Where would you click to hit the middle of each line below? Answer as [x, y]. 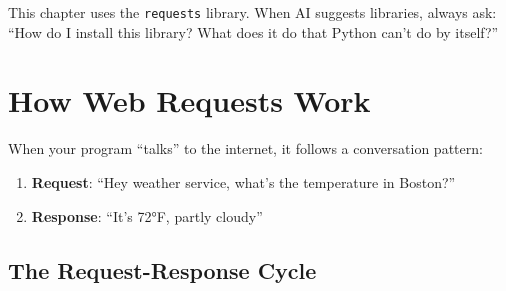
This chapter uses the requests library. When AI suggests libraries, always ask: [252, 12]
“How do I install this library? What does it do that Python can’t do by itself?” [253, 31]
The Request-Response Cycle [162, 269]
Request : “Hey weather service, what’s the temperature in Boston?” [243, 181]
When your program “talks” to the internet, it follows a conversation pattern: [245, 148]
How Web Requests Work [189, 100]
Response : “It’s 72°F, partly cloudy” [147, 215]
